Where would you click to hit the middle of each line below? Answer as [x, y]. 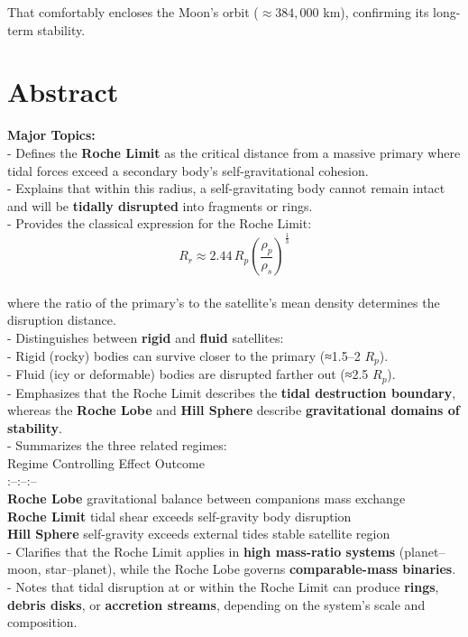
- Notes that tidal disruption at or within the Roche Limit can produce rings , [223, 587]
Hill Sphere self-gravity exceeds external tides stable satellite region [199, 534]
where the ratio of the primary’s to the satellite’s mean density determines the [224, 302]
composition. [42, 622]
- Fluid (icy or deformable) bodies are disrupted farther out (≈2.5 [188, 374]
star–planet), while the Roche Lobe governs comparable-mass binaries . [251, 569]
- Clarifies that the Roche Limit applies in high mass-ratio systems [202, 551]
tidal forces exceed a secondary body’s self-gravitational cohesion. [188, 170]
